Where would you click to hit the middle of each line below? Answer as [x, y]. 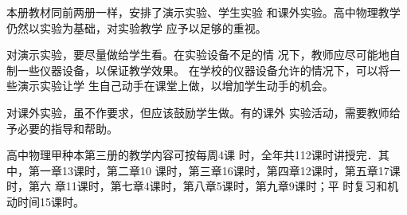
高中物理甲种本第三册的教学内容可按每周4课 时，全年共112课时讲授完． [192, 155]
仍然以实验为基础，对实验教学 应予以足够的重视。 [137, 27]
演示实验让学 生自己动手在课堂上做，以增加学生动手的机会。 [175, 86]
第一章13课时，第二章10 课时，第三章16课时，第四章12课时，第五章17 [209, 170]
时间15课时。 [51, 201]
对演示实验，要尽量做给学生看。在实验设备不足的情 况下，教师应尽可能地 [198, 55]
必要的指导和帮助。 [67, 128]
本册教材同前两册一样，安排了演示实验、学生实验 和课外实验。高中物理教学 [203, 12]
